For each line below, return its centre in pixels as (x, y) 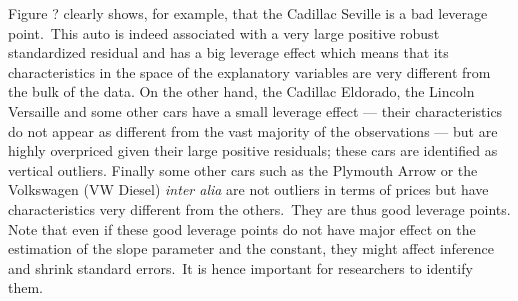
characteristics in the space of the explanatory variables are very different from (249, 71)
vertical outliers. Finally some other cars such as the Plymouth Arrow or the (243, 169)
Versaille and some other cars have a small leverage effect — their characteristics (255, 110)
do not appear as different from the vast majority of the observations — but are (253, 130)
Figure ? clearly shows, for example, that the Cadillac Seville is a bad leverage (248, 13)
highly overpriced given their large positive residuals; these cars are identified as (253, 150)
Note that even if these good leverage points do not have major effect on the (242, 228)
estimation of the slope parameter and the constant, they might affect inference (251, 248)
